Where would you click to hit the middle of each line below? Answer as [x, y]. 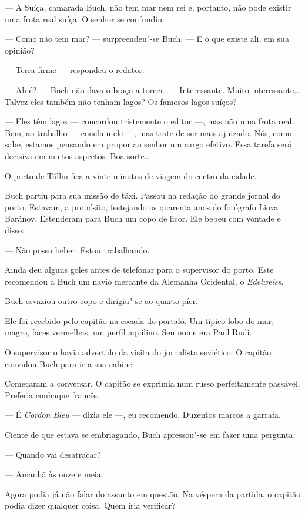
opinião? [20, 50]
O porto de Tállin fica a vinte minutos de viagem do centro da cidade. [131, 175]
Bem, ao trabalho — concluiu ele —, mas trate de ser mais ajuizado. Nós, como [148, 132]
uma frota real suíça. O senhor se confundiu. [85, 19]
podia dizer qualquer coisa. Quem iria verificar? [90, 505]
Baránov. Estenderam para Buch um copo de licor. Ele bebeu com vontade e [143, 218]
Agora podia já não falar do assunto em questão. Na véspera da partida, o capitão [153, 493]
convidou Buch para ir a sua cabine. [70, 363]
